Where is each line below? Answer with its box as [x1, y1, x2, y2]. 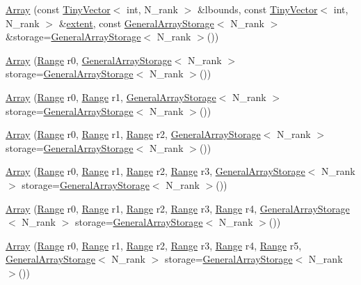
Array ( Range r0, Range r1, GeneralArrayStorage [6, 89, 216, 104]
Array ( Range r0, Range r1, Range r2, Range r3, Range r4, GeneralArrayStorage [6, 201, 350, 215]
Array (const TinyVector [6, 2, 111, 16]
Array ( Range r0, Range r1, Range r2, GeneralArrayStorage [6, 127, 261, 141]
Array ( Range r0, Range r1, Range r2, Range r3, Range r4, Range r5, [6, 238, 302, 252]
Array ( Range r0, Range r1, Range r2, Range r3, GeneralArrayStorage [6, 164, 305, 178]
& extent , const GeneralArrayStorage [58, 15, 214, 30]
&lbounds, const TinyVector [197, 2, 318, 16]
